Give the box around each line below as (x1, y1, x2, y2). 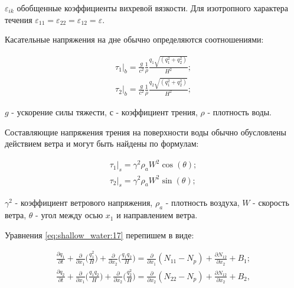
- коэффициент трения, (116, 105, 198, 118)
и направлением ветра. (116, 209, 198, 221)
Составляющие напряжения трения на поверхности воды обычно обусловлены (5, 125, 286, 138)
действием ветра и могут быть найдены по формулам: (5, 137, 199, 150)
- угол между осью (35, 209, 103, 221)
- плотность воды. (207, 105, 272, 118)
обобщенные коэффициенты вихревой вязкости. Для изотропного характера (17, 2, 288, 14)
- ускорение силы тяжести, (11, 105, 107, 118)
